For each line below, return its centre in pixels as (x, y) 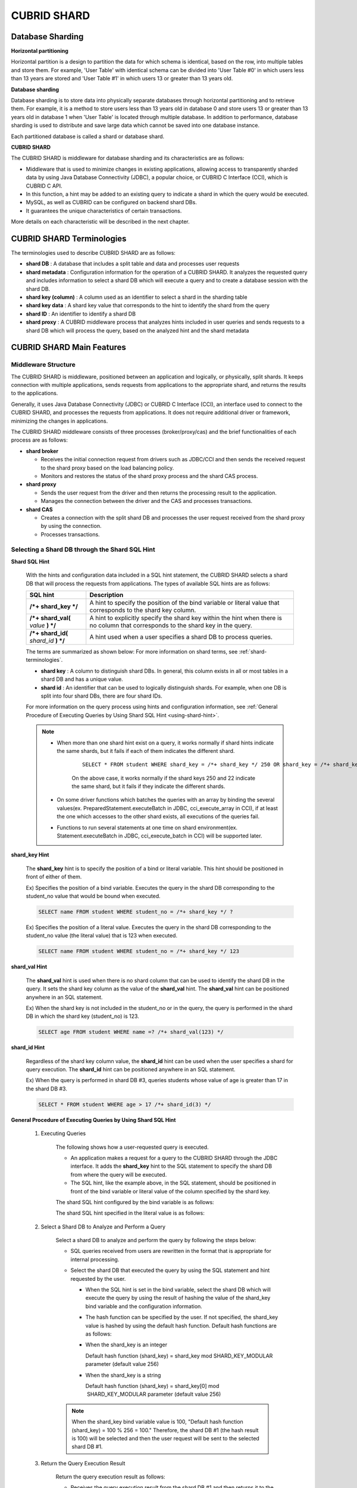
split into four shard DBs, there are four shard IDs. (102, 696)
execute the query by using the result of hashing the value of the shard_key (178, 1298)
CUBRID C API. (44, 186)
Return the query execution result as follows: (111, 1477)
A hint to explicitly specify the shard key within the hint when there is (186, 618)
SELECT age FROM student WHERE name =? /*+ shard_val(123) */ (131, 1032)
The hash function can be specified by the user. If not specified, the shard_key (182, 1317)
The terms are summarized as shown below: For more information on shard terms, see (132, 652)
